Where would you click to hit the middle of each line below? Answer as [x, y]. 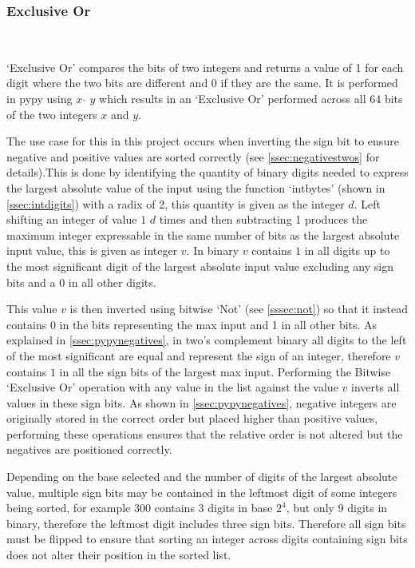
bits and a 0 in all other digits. [81, 282]
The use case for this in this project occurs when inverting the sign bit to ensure [203, 141]
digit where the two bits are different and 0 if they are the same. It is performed [202, 83]
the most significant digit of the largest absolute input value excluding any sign [200, 266]
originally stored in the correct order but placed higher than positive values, [192, 418]
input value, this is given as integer [92, 250]
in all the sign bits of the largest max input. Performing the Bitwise [225, 371]
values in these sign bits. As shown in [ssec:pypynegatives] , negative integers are [202, 402]
